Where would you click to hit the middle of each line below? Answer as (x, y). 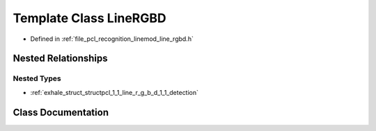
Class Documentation (61, 112)
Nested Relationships (60, 59)
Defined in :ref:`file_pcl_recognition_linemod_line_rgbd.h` (112, 39)
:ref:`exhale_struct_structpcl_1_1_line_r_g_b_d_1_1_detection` (114, 92)
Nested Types (37, 78)
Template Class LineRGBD (89, 18)
